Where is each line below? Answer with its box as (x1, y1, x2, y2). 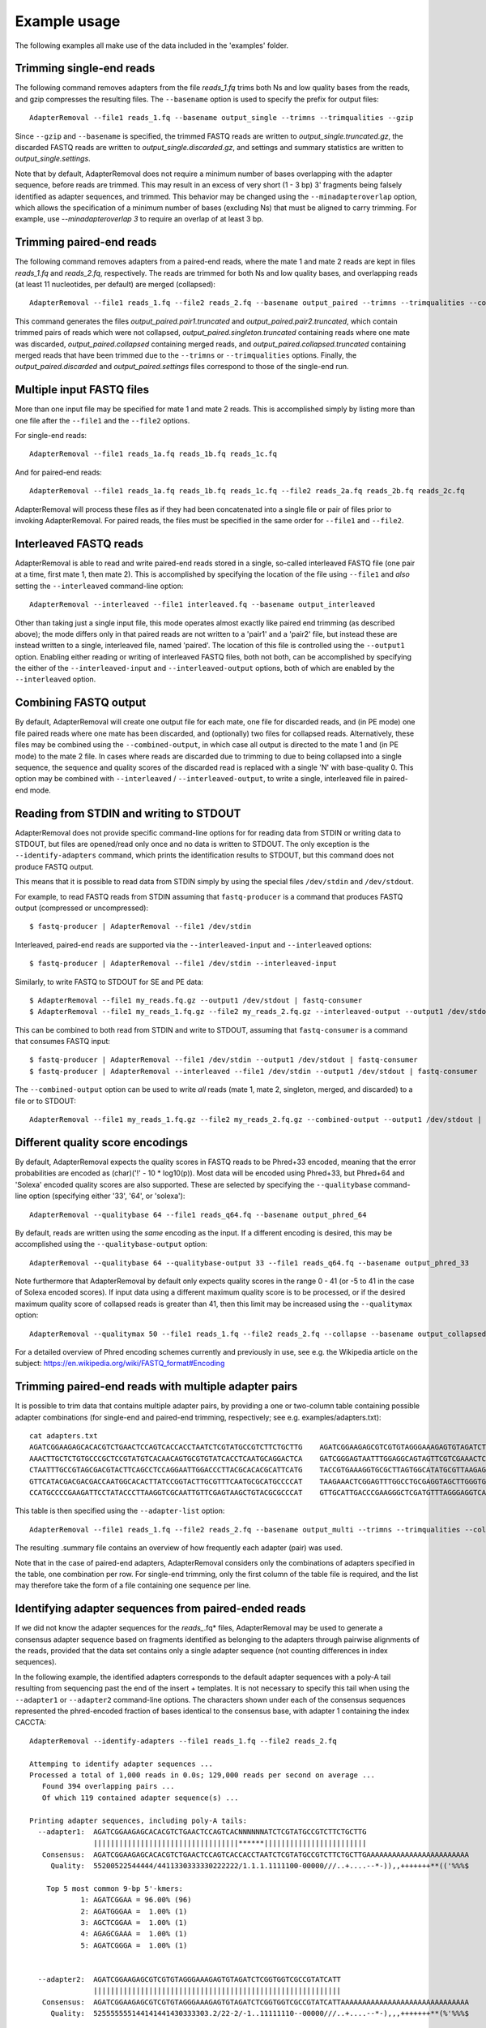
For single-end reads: (15, 431, 87, 440)
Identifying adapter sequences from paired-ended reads (15, 1602, 307, 1616)
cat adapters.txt (29, 1432, 98, 1441)
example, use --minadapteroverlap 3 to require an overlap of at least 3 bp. (15, 214, 264, 224)
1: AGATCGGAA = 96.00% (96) (80, 1895, 192, 1905)
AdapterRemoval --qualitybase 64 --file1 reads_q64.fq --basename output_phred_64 (29, 1209, 367, 1219)
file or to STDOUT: (15, 1096, 77, 1106)
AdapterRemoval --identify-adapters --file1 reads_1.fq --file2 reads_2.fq (29, 1736, 337, 1746)
